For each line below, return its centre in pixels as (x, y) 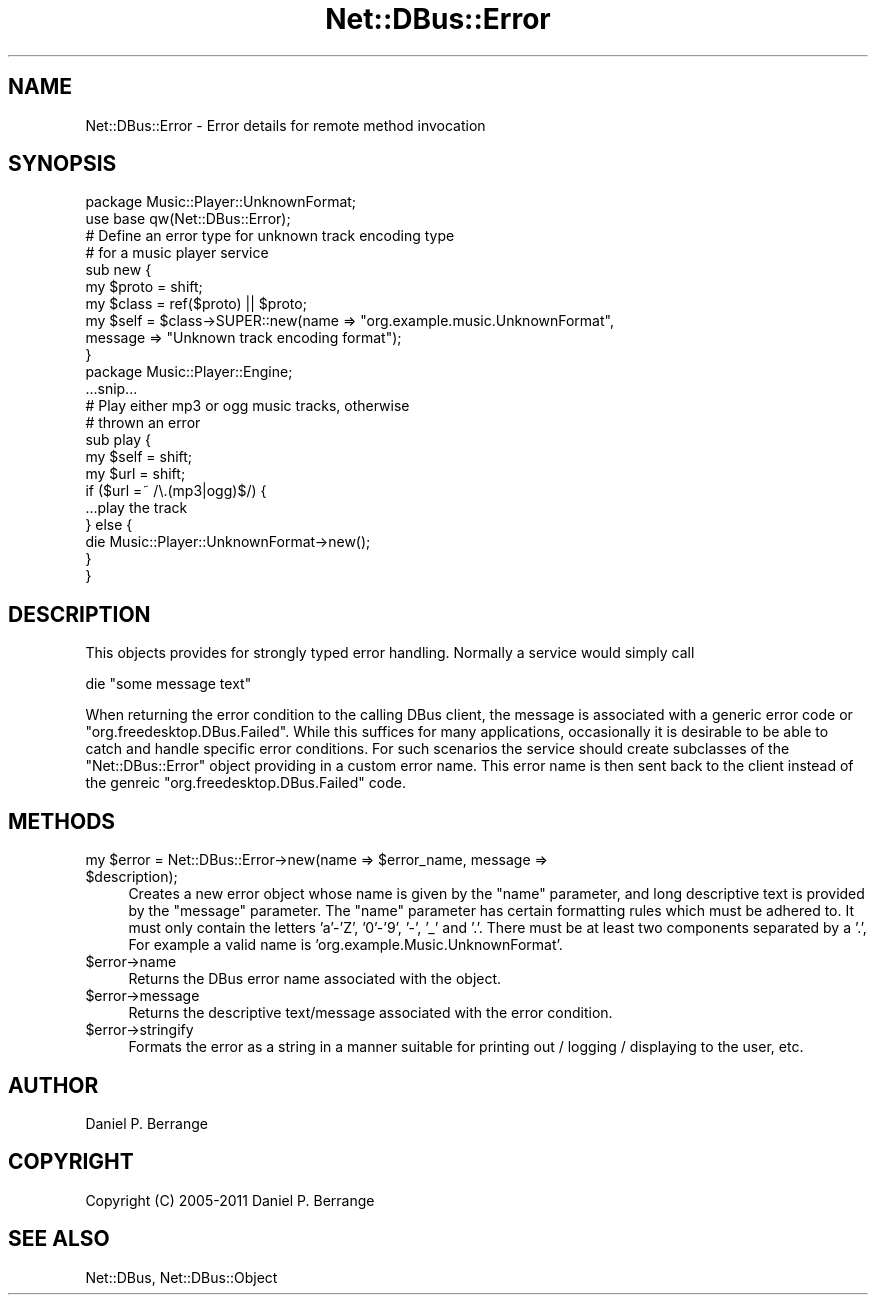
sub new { (118, 270)
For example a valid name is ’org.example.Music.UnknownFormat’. (345, 945)
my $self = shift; (139, 457)
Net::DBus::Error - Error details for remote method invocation (285, 125)
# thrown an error (143, 423)
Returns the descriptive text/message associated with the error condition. (370, 1013)
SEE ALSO (59, 1239)
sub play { (118, 440)
